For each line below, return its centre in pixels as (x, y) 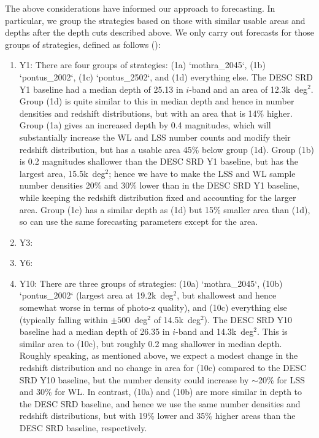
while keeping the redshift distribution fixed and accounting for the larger (158, 197)
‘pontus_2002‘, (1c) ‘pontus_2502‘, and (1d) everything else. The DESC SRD (166, 76)
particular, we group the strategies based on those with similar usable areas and (155, 20)
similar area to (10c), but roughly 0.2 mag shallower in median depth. (151, 343)
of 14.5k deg (177, 319)
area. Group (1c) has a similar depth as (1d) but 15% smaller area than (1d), (165, 209)
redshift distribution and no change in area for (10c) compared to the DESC (163, 368)
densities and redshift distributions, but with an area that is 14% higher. (156, 113)
